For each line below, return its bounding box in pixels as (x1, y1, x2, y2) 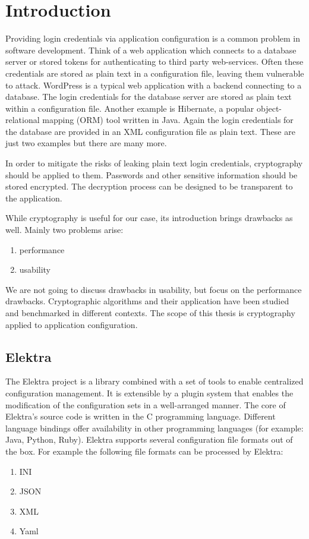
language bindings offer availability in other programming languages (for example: (5, 421, 304, 434)
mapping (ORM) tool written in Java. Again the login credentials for (42, 114, 294, 126)
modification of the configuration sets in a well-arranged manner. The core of (5, 398, 286, 411)
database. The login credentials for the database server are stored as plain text (5, 90, 292, 103)
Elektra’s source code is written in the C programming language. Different (5, 410, 276, 423)
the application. (5, 191, 62, 204)
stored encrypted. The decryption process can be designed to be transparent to (5, 180, 293, 193)
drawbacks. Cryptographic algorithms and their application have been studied (5, 295, 289, 307)
